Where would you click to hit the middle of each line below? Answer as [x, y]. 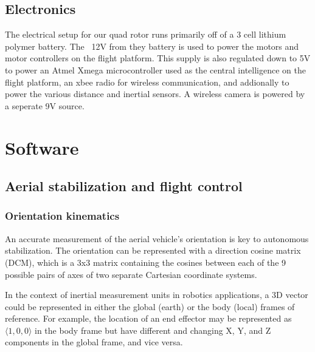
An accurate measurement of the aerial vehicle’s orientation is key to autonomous [157, 238]
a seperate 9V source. [45, 105]
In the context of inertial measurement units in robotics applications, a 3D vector [157, 295]
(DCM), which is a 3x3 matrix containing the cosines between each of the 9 [146, 262]
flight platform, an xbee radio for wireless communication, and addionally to [147, 82]
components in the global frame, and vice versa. [94, 342]
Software [42, 147]
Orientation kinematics [62, 216]
